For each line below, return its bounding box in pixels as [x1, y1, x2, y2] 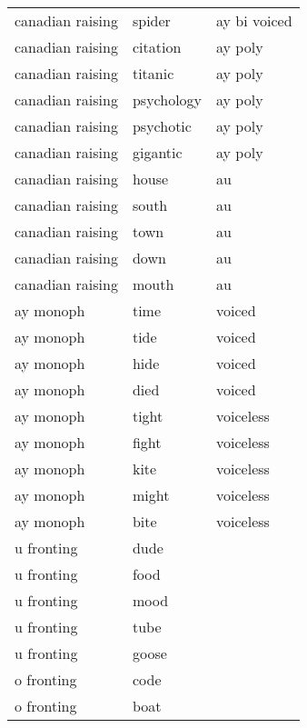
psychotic [132, 115, 192, 136]
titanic [132, 63, 174, 84]
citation [132, 36, 182, 57]
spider [132, 10, 171, 31]
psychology [132, 89, 203, 110]
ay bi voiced [216, 10, 292, 31]
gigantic [132, 142, 183, 163]
